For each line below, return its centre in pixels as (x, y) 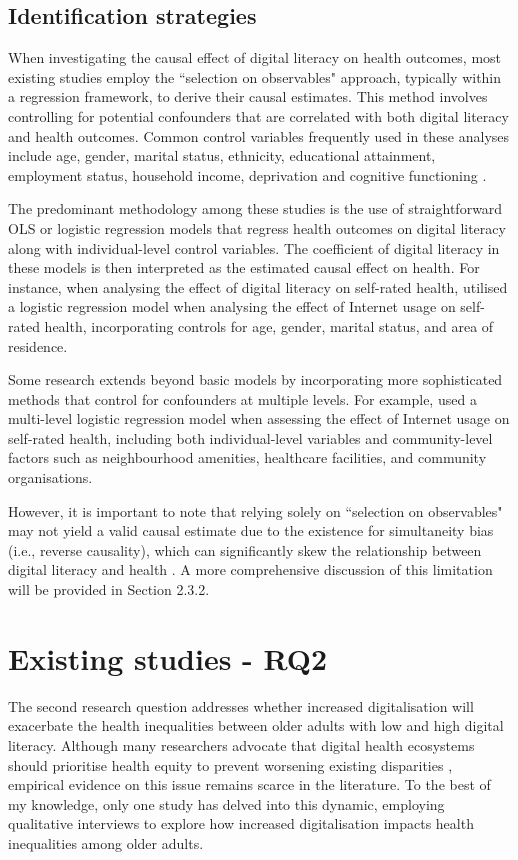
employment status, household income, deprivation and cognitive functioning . (247, 174)
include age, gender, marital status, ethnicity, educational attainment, (222, 155)
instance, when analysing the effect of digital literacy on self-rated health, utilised (258, 286)
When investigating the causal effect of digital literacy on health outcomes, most (255, 57)
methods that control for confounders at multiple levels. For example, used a (242, 398)
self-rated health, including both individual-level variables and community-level (250, 437)
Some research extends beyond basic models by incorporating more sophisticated (255, 379)
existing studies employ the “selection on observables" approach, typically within (255, 76)
